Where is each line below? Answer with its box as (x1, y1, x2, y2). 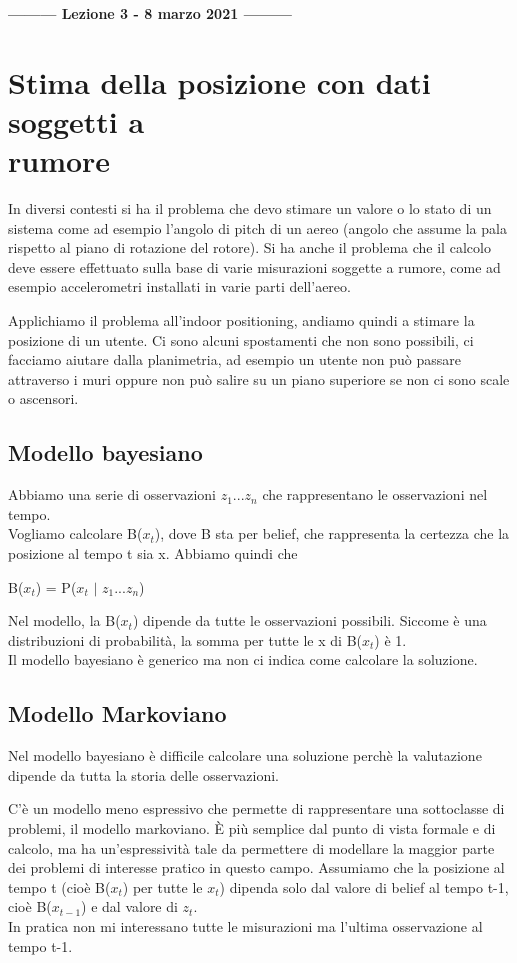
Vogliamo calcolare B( (8, 523, 143, 544)
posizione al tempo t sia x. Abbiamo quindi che (8, 543, 298, 564)
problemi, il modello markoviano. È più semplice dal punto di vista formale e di (8, 817, 496, 838)
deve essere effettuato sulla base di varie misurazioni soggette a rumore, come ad (8, 256, 501, 277)
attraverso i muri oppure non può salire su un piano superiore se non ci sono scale (8, 368, 510, 389)
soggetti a (8, 100, 145, 141)
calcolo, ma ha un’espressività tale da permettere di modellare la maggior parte (8, 837, 495, 858)
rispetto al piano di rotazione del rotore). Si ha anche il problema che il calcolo (8, 237, 491, 258)
